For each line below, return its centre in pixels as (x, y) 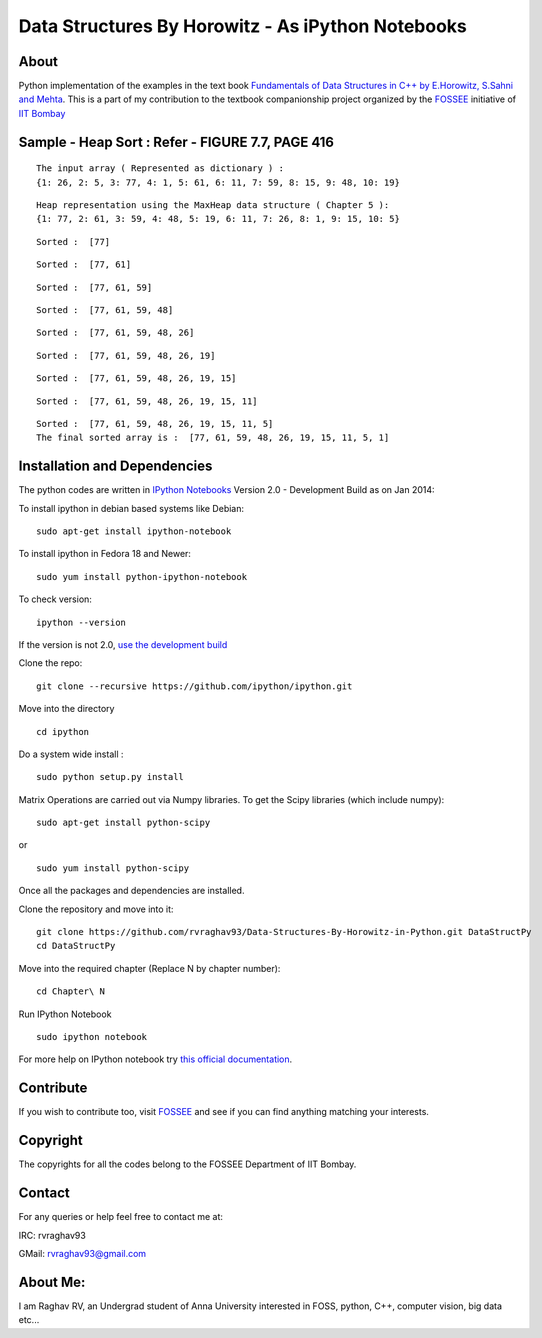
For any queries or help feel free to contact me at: (121, 1217)
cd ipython (63, 731)
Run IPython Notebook (65, 1014)
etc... (29, 1320)
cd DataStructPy (76, 946)
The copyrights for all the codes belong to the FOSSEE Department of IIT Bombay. (187, 1164)
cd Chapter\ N (70, 991)
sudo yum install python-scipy (113, 868)
